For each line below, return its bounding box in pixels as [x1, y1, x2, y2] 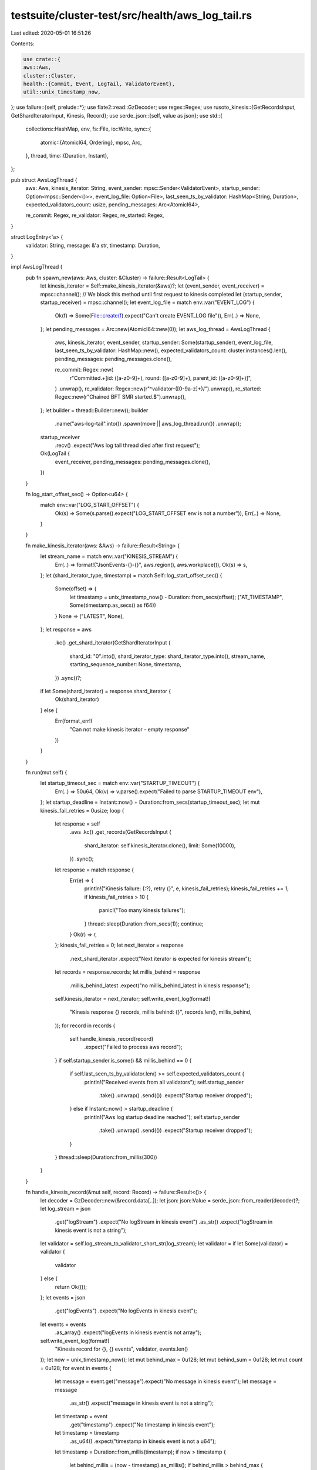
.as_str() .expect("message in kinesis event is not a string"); [69, 1399, 214, 1406]
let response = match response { [55, 866, 134, 873]
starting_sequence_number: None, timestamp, [69, 661, 181, 668]
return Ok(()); [55, 1283, 87, 1290]
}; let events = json [40, 1294, 86, 1301]
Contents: [11, 40, 35, 47]
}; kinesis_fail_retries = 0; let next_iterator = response [55, 941, 184, 949]
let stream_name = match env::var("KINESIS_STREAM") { [40, 553, 178, 560]
